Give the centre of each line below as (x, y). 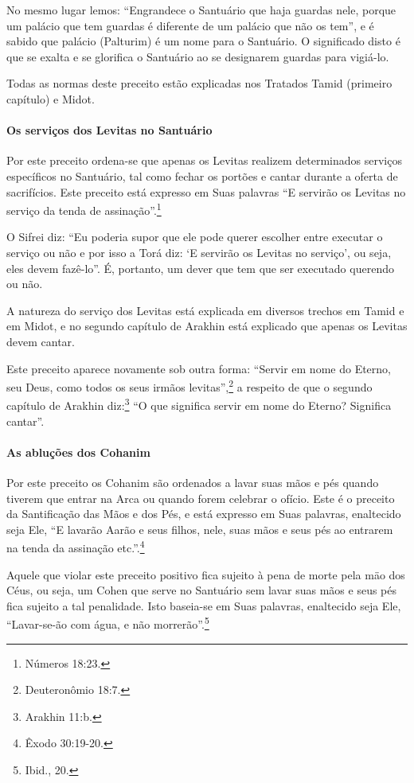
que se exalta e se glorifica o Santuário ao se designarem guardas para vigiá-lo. (198, 56)
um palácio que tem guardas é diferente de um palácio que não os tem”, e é (190, 25)
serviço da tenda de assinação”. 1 (84, 209)
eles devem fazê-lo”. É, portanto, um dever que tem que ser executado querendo (200, 268)
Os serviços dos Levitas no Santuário (109, 130)
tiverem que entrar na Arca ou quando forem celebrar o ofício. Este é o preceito (201, 498)
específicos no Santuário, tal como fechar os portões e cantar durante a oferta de (202, 175)
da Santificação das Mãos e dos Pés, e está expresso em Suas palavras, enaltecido (204, 514)
